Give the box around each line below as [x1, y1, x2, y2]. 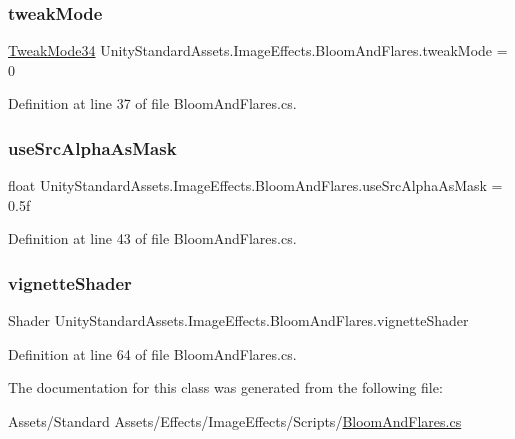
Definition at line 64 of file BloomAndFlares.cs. [8, 343, 297, 364]
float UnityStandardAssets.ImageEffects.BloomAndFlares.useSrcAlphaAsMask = [8, 175, 503, 196]
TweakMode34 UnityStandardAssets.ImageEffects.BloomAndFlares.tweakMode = [8, 40, 508, 61]
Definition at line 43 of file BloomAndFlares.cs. [8, 228, 297, 249]
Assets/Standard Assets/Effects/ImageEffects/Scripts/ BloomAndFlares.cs [8, 411, 462, 431]
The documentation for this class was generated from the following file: [8, 377, 443, 398]
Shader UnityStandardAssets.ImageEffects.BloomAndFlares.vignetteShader [8, 310, 469, 331]
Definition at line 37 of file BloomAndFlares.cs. [8, 93, 297, 114]
